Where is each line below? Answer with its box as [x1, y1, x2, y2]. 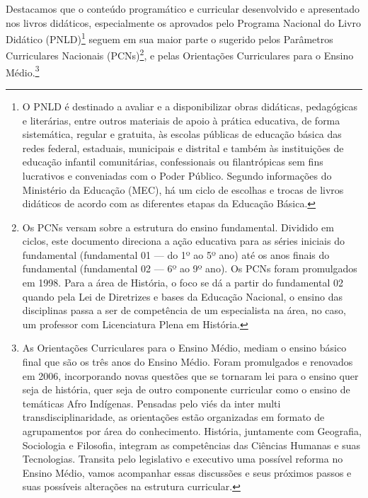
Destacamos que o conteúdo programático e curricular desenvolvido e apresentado [6, 1, 360, 16]
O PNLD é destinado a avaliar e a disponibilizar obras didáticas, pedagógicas [22, 98, 358, 113]
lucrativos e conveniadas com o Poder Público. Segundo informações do [22, 168, 332, 183]
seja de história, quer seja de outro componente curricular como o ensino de [22, 382, 350, 397]
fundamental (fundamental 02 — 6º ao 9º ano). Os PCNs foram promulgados [22, 261, 357, 276]
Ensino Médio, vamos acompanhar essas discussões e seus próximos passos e [22, 465, 352, 480]
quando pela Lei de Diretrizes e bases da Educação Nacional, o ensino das [22, 289, 343, 303]
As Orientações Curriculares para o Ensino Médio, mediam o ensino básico [22, 340, 347, 355]
